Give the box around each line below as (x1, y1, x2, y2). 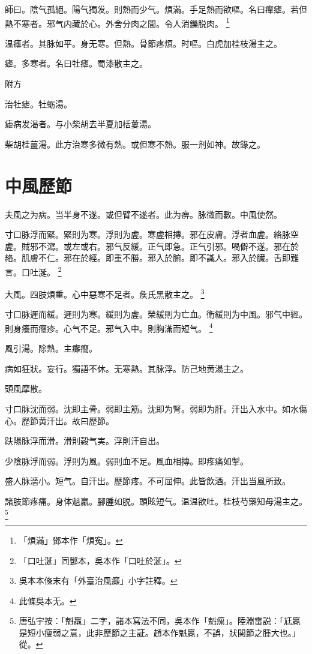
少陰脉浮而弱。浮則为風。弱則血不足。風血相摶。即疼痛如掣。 (5, 454, 248, 467)
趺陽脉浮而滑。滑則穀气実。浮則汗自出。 (5, 434, 164, 447)
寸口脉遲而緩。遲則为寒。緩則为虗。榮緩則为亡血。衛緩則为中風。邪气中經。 (5, 308, 307, 320)
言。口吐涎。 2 (5, 263, 62, 278)
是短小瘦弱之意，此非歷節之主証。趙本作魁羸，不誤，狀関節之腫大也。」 (19, 626, 301, 638)
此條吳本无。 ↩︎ (19, 594, 77, 607)
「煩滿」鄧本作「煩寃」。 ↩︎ (19, 533, 123, 546)
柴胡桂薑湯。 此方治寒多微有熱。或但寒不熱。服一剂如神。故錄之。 (5, 137, 265, 150)
